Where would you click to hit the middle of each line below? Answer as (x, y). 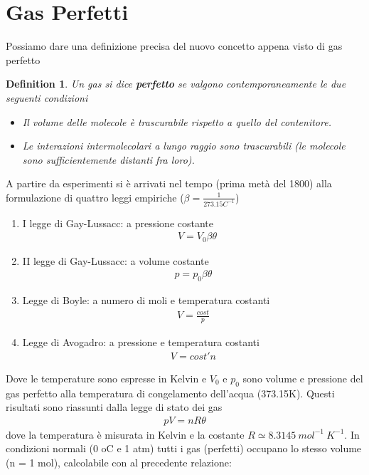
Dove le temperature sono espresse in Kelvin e (106, 378)
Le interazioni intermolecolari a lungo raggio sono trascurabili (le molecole (184, 146)
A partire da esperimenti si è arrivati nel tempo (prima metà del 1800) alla (169, 183)
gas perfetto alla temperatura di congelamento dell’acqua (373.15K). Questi (170, 393)
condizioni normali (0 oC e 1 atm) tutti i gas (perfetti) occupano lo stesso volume (184, 448)
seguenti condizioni (47, 97)
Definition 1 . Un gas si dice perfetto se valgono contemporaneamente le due (176, 84)
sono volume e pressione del (303, 378)
